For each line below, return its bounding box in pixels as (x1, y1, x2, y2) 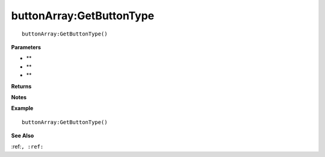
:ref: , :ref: (11, 143, 44, 150)
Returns (11, 82, 32, 90)
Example (11, 105, 34, 112)
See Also (11, 132, 34, 140)
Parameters (11, 43, 42, 51)
